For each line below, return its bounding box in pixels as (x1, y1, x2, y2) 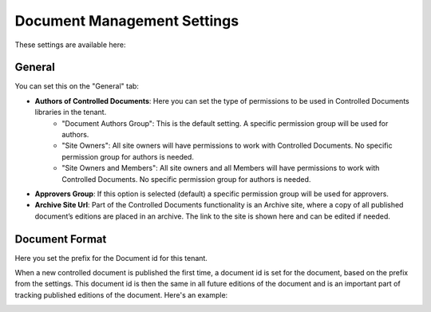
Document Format (14, 232, 107, 246)
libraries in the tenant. (34, 108, 107, 117)
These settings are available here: (14, 40, 126, 49)
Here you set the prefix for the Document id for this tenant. (14, 253, 208, 263)
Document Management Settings (14, 12, 239, 30)
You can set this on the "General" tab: (14, 81, 140, 91)
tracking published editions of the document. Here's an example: (14, 290, 228, 299)
